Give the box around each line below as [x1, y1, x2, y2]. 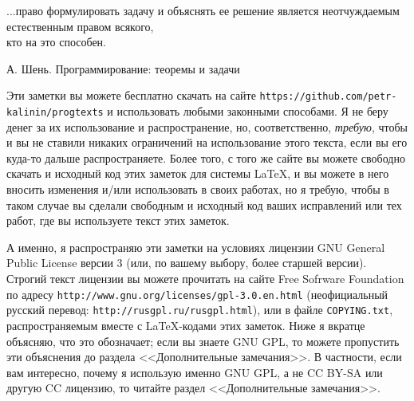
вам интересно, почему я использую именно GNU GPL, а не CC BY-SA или [6, 364, 383, 380]
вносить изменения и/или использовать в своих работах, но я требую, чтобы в [6, 181, 389, 198]
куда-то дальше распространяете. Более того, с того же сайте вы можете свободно [6, 149, 405, 166]
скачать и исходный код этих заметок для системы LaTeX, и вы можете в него [6, 165, 389, 182]
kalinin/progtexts [6, 107, 104, 119]
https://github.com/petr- [259, 91, 397, 103]
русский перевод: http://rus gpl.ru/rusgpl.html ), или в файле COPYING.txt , [6, 301, 393, 318]
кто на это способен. [6, 33, 106, 50]
